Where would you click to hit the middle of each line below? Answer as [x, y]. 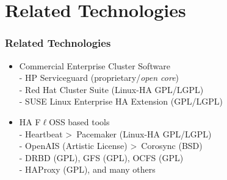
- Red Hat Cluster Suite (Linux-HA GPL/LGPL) [111, 89]
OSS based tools [79, 121]
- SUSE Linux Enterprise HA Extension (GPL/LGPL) [121, 101]
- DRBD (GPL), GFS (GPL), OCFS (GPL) [101, 157]
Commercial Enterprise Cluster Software [95, 65]
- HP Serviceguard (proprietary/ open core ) [99, 78]
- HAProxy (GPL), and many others [87, 169]
